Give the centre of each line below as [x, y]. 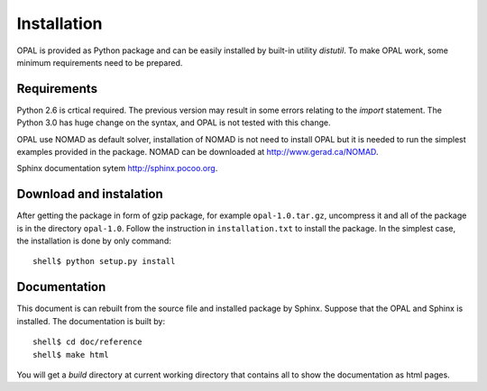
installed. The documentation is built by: [91, 321]
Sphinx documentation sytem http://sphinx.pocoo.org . [117, 168]
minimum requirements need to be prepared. [100, 62]
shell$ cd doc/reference [87, 342]
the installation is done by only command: [94, 241]
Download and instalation [90, 194]
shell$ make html [71, 355]
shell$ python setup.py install [104, 262]
